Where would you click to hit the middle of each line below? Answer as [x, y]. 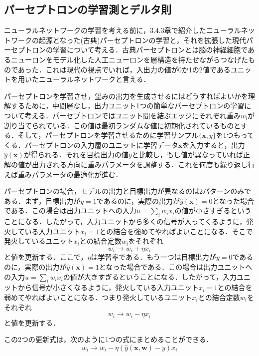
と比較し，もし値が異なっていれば [188, 155]
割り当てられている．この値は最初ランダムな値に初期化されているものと [122, 125]
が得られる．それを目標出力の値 [76, 155]
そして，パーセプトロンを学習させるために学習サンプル [108, 135]
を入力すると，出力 [214, 145]
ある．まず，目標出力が [42, 200]
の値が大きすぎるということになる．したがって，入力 [150, 276]
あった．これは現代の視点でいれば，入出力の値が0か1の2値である [124, 69]
